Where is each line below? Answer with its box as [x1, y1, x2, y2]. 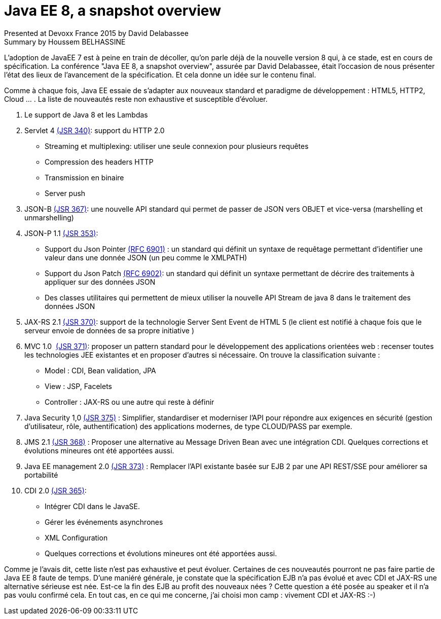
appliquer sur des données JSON [45, 277, 156, 286]
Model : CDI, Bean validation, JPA [45, 366, 156, 375]
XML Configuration [45, 533, 108, 542]
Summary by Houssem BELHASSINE [4, 37, 126, 46]
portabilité [24, 470, 58, 479]
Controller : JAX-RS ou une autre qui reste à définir [45, 397, 214, 406]
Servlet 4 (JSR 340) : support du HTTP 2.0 [24, 126, 165, 135]
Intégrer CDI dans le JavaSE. [45, 501, 140, 511]
